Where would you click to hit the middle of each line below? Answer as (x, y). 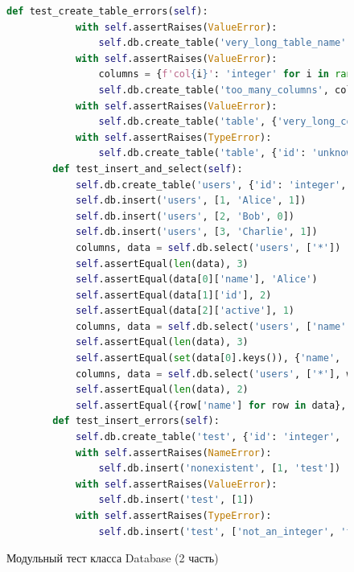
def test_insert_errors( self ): (136, 421)
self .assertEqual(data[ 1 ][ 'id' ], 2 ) (173, 295)
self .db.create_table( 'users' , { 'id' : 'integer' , (211, 185)
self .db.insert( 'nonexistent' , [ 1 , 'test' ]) (220, 469)
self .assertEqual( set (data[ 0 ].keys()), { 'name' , (208, 358)
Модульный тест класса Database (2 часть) (113, 558)
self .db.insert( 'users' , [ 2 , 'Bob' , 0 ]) (185, 216)
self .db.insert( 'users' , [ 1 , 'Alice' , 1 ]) (191, 201)
